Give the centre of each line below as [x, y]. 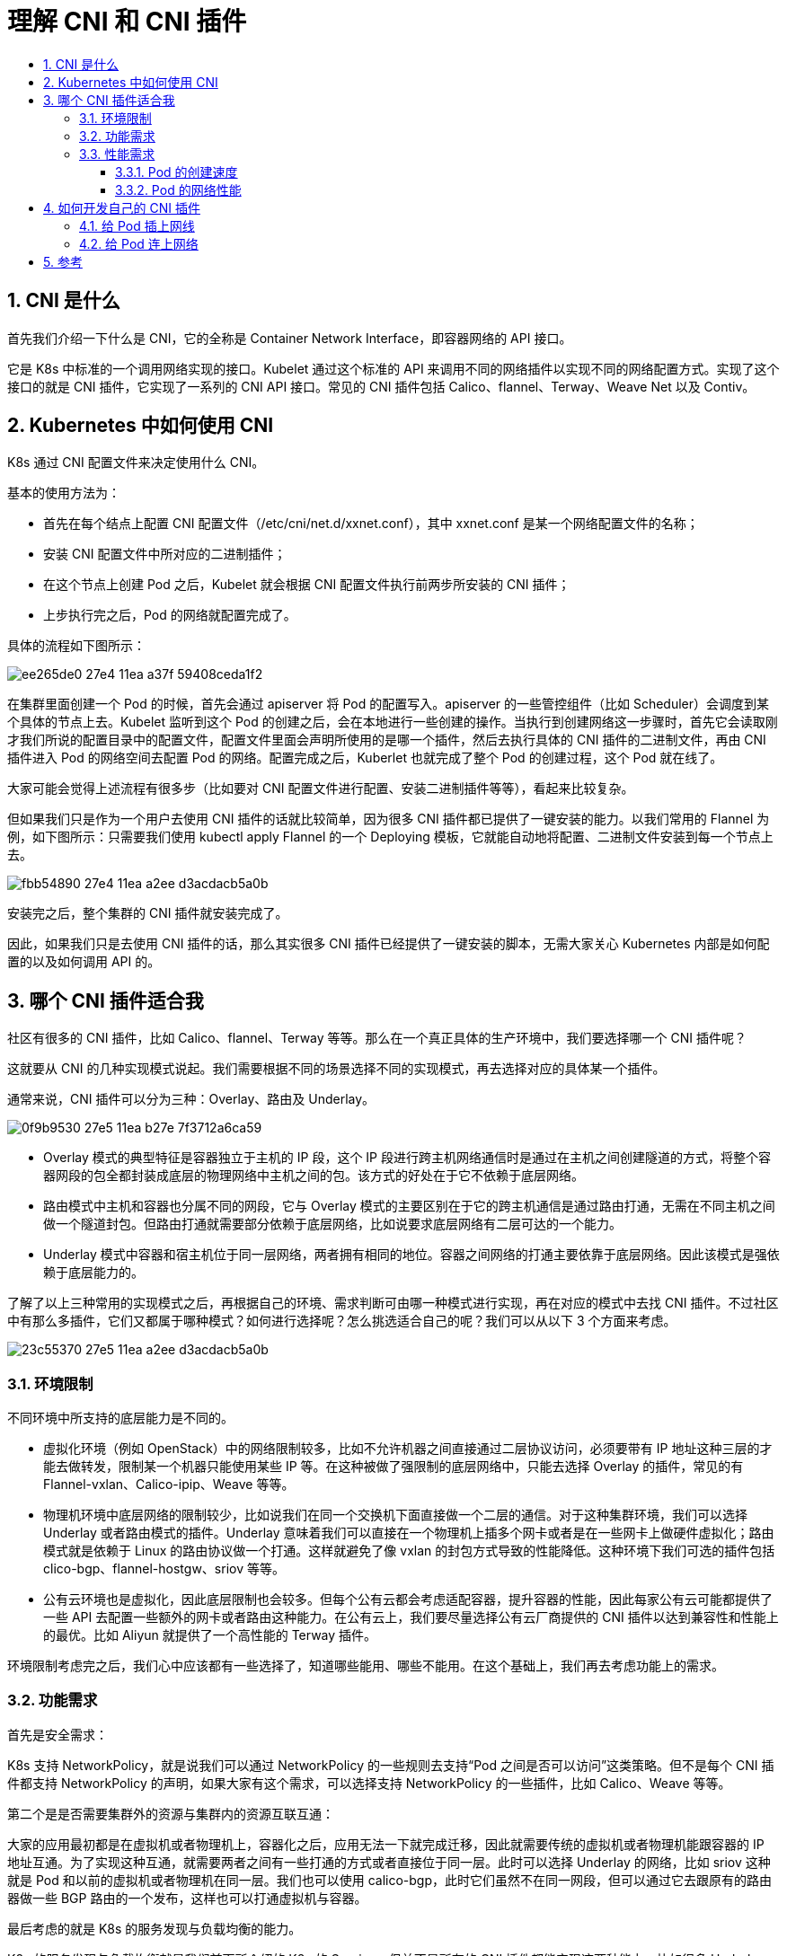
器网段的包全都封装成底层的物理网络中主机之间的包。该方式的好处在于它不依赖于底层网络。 [314, 1176]
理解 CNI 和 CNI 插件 [127, 22]
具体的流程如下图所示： [76, 646]
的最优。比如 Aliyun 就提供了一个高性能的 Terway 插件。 [210, 1635]
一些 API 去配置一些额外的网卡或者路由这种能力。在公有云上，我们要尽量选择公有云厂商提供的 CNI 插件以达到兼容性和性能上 [411, 1617]
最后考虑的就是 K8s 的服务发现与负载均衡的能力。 [155, 1928]
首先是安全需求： [57, 1734]
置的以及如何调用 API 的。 [84, 962]
